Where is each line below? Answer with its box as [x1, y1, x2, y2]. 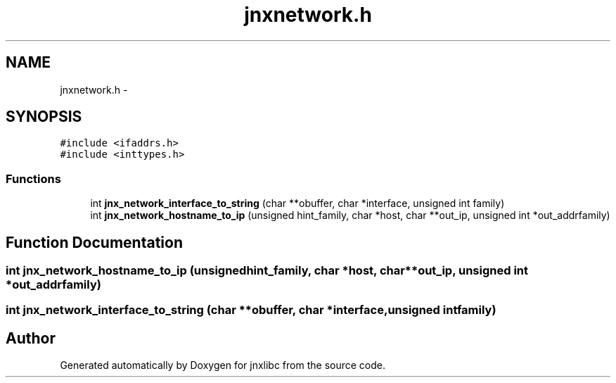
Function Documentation [6, 233, 183, 251]
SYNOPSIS [6, 108, 82, 126]
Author [6, 329, 56, 347]
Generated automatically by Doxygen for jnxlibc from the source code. [60, 359, 385, 372]
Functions [6, 171, 61, 186]
